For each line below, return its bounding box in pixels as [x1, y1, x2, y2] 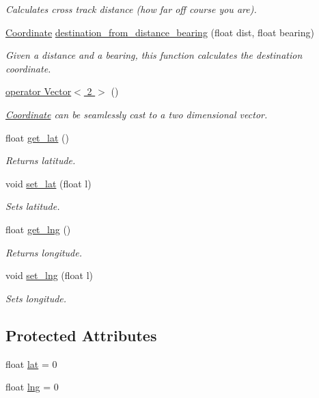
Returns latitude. [5, 153, 76, 168]
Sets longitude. [5, 291, 67, 305]
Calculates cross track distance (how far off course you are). [5, 2, 257, 16]
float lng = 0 [5, 380, 59, 394]
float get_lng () [5, 222, 71, 236]
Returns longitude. [5, 245, 83, 259]
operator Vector [5, 84, 72, 98]
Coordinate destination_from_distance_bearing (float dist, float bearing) [5, 25, 314, 39]
